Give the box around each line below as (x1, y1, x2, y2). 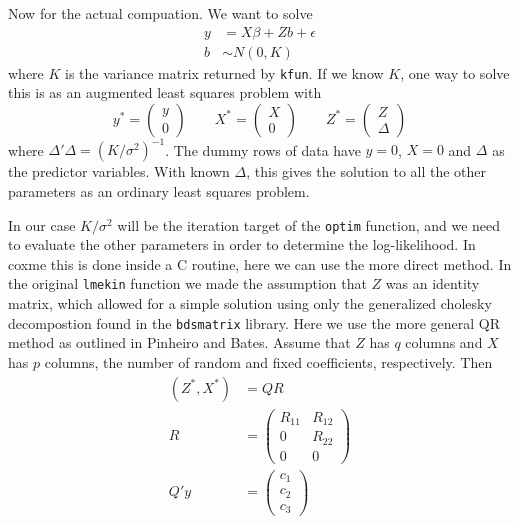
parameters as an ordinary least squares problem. (8, 181, 310, 201)
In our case (8, 214, 76, 235)
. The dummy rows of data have (165, 139, 361, 160)
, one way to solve (400, 62, 510, 83)
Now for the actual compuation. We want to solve (8, 3, 313, 23)
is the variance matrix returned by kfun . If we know (65, 62, 384, 83)
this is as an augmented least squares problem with (8, 82, 322, 103)
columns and (405, 332, 483, 353)
